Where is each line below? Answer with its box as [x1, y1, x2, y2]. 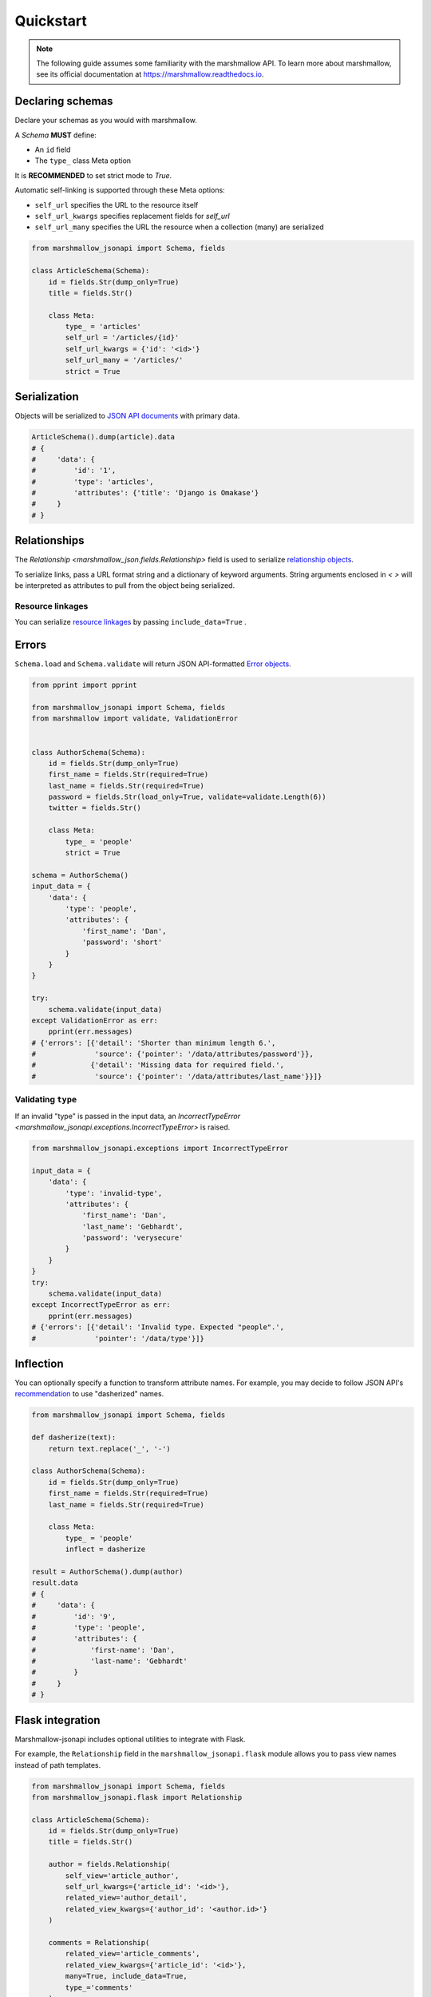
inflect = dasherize [65, 1545, 146, 1554]
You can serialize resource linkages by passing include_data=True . [14, 617, 247, 627]
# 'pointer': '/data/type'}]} [31, 1334, 205, 1343]
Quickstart [14, 12, 88, 30]
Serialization [14, 390, 79, 403]
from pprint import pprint [31, 681, 137, 690]
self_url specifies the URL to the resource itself [34, 200, 199, 209]
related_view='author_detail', [65, 1893, 188, 1903]
